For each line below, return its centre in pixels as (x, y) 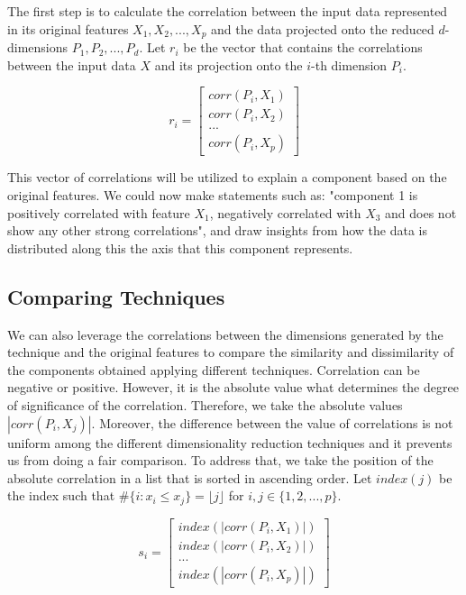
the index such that (61, 495)
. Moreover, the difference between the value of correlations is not (272, 422)
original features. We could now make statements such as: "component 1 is (213, 194)
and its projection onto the (228, 64)
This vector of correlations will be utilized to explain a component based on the (227, 177)
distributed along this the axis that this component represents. (180, 247)
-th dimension (349, 64)
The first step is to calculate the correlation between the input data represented (228, 11)
